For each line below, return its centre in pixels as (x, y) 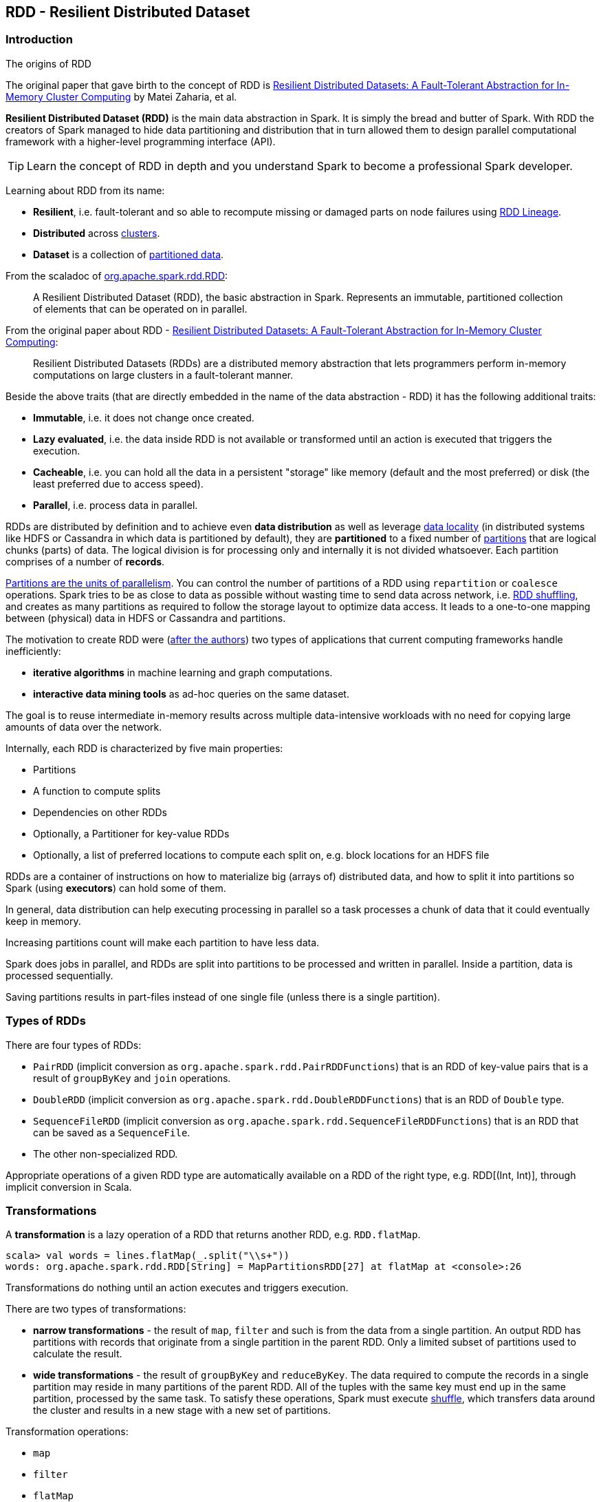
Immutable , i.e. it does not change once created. (144, 417)
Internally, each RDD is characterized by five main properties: (144, 748)
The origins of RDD (48, 63)
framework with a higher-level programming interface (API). (141, 141)
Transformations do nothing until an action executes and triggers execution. (177, 1288)
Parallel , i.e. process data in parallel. (116, 505)
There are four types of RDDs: (74, 1045)
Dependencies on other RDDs (100, 812)
